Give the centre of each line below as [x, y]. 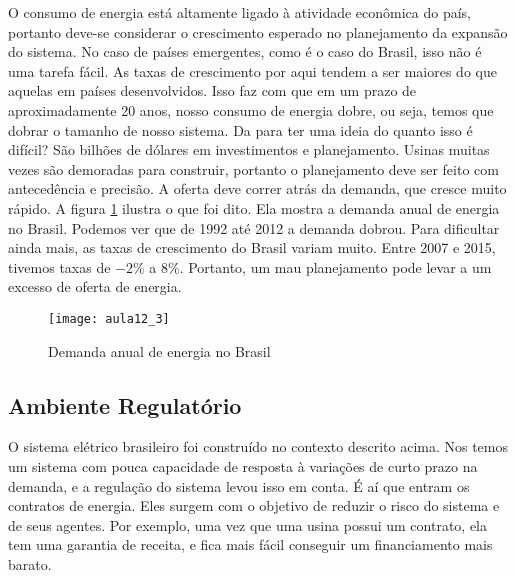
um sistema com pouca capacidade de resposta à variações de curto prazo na [243, 465]
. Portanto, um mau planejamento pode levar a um [335, 266]
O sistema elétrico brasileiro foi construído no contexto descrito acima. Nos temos [258, 446]
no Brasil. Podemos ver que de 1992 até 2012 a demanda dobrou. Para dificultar [254, 227]
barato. [30, 563]
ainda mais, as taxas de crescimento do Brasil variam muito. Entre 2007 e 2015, [252, 247]
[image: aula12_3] [109, 318]
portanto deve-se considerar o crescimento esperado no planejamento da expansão [258, 31]
